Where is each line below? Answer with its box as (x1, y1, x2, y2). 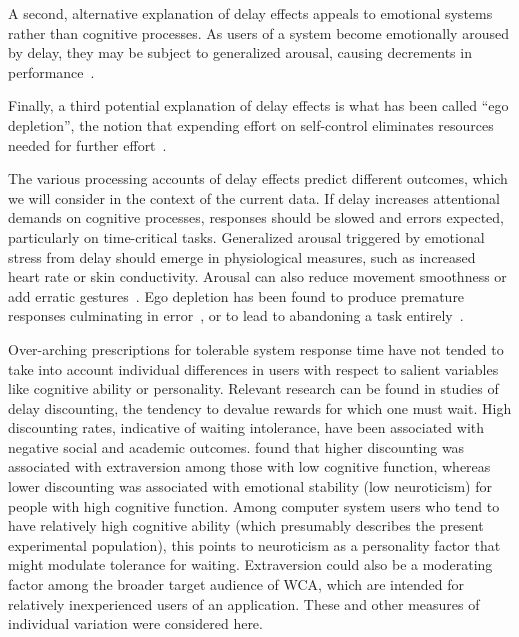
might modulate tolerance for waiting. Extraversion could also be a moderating (8, 554, 493, 575)
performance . (8, 61, 95, 82)
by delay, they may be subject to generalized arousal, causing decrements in (8, 42, 472, 63)
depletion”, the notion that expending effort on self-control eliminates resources (8, 114, 494, 135)
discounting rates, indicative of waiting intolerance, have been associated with (8, 417, 484, 438)
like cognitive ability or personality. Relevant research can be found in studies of (8, 378, 499, 399)
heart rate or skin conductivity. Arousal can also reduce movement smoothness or (8, 266, 507, 287)
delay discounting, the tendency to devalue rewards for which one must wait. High (8, 397, 512, 418)
